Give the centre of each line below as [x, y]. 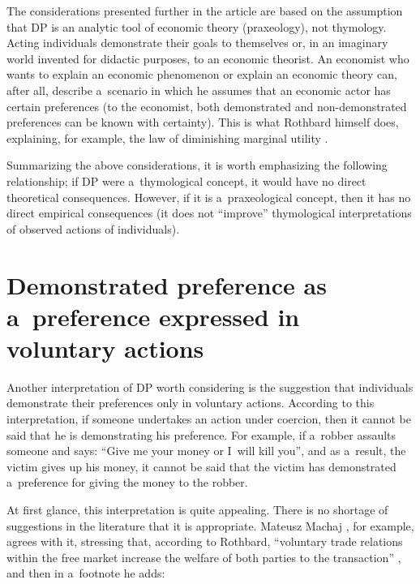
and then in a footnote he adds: [86, 573]
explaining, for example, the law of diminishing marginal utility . [167, 137]
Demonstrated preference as [167, 284]
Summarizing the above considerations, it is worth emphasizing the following [197, 165]
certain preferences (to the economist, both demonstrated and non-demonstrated [207, 106]
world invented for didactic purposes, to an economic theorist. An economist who [208, 58]
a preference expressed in [153, 316]
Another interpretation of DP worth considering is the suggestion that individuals [210, 386]
